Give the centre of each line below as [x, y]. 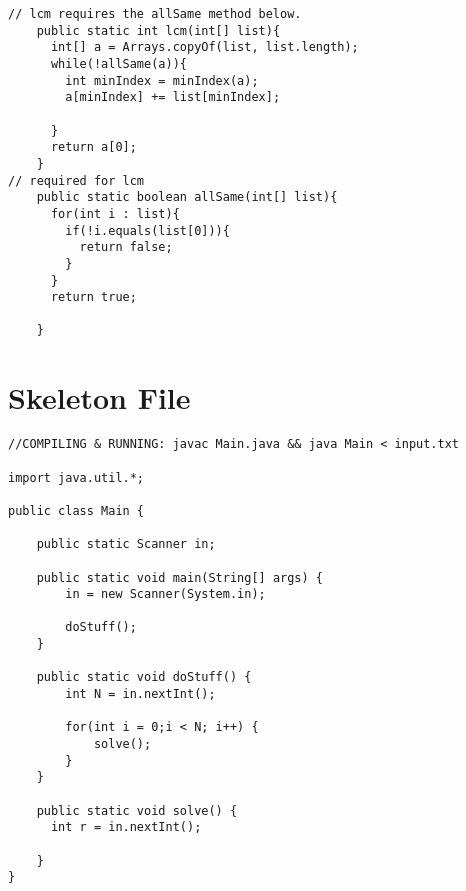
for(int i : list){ [115, 213]
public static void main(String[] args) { [179, 577]
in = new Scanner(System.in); [165, 594]
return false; [126, 247]
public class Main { [76, 510]
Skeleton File [99, 397]
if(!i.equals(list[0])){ [147, 230]
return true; [93, 297]
